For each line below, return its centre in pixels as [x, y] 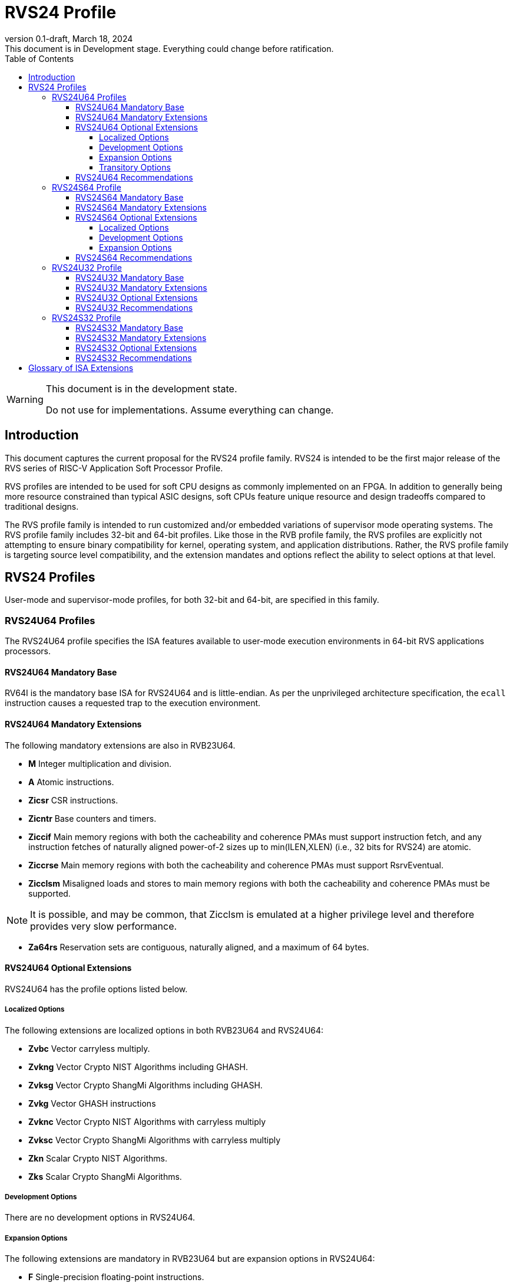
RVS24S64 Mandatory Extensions [141, 207]
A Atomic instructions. [71, 782]
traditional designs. [42, 506]
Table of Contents [39, 58]
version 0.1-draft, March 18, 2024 [69, 38]
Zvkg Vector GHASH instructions [92, 1103]
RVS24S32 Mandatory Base [129, 327]
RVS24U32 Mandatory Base [130, 277]
